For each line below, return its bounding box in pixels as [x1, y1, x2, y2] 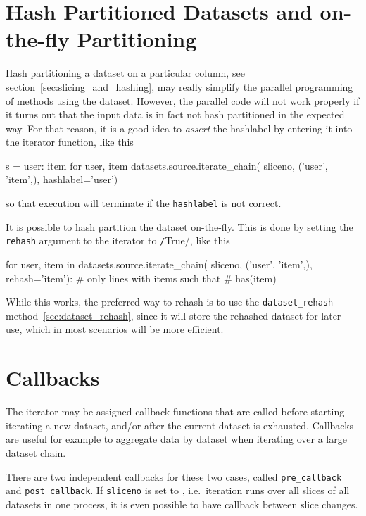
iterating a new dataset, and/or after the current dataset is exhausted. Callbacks [6, 417, 354, 432]
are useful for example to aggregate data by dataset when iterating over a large [6, 432, 347, 446]
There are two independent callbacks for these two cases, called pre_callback [6, 469, 342, 484]
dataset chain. [6, 445, 66, 460]
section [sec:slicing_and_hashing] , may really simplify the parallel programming [6, 79, 353, 94]
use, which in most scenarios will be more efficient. [6, 322, 224, 336]
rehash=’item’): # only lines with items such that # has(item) [6, 270, 277, 285]
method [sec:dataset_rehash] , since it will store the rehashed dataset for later [6, 308, 341, 322]
